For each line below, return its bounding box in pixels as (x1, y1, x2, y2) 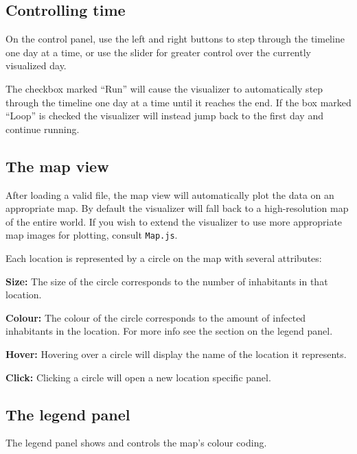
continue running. (5, 121, 80, 136)
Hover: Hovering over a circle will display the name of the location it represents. (5, 346, 347, 361)
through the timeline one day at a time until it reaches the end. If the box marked (5, 95, 352, 109)
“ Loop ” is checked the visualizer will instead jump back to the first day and (5, 108, 323, 123)
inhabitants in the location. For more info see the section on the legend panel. (5, 324, 333, 338)
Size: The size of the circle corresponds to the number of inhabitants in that (5, 274, 328, 288)
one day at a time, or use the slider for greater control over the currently (5, 45, 311, 59)
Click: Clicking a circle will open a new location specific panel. (5, 370, 271, 384)
